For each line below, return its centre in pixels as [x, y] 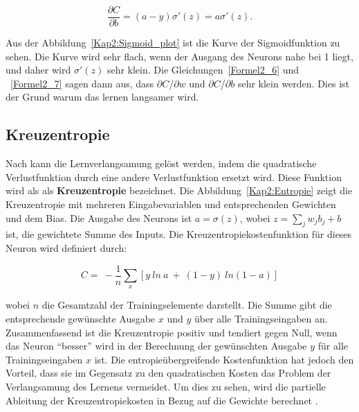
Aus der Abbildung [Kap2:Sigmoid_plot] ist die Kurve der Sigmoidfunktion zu [173, 43]
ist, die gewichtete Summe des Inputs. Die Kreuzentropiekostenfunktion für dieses [179, 234]
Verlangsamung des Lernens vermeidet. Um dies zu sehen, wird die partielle [166, 387]
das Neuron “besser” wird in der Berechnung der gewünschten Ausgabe [156, 346]
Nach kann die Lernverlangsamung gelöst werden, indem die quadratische [161, 163]
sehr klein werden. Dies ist [293, 83]
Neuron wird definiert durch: [66, 248]
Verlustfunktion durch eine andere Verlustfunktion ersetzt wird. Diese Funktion [174, 177]
